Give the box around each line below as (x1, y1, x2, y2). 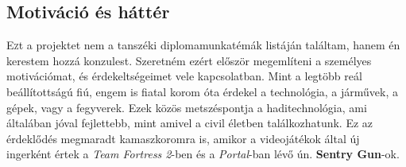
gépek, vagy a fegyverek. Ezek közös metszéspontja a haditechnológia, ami (6, 99, 367, 115)
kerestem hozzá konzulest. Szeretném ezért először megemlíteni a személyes (6, 52, 372, 68)
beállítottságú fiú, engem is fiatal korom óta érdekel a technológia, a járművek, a (6, 83, 398, 99)
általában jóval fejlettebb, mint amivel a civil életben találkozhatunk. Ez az (6, 115, 373, 131)
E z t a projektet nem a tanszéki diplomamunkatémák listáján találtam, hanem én (6, 37, 400, 53)
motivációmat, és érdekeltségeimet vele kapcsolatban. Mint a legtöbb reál (6, 68, 362, 84)
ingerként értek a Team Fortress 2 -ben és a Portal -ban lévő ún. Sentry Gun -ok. (6, 146, 400, 162)
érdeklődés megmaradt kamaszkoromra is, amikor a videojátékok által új (6, 130, 360, 146)
